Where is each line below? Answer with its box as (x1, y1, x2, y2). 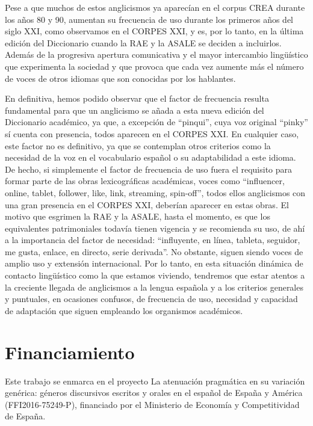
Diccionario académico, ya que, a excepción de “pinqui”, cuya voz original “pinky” (5, 116, 308, 128)
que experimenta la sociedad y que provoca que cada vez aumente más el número (5, 60, 304, 72)
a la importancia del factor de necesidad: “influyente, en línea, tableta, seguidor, (5, 233, 300, 246)
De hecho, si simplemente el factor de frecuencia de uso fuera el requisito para (5, 162, 293, 175)
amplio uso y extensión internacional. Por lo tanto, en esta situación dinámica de (5, 257, 303, 270)
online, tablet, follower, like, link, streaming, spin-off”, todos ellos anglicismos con (5, 186, 306, 199)
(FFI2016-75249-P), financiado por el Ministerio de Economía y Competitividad (5, 398, 300, 410)
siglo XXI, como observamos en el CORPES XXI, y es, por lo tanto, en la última (5, 25, 304, 37)
